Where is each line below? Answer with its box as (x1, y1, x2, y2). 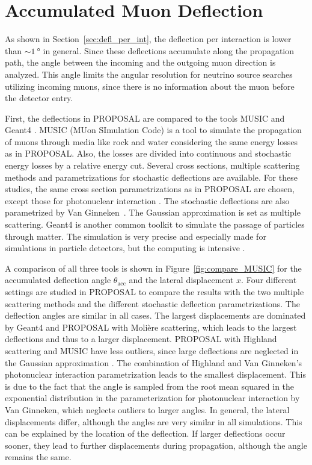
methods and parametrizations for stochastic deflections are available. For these (5, 170, 298, 183)
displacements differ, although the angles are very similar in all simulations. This (5, 415, 302, 428)
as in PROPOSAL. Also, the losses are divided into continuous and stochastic (5, 147, 292, 160)
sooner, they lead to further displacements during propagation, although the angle (5, 438, 307, 451)
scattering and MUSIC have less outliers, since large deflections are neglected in (5, 344, 299, 357)
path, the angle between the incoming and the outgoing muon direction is (5, 56, 276, 69)
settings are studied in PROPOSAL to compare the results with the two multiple (5, 286, 304, 298)
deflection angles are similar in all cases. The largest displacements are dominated (5, 309, 306, 322)
